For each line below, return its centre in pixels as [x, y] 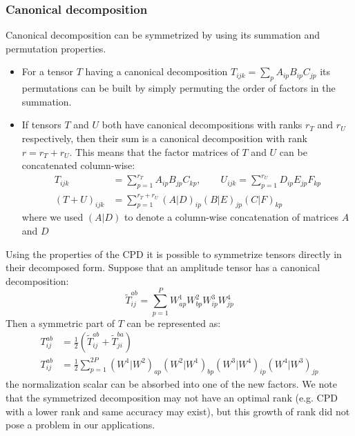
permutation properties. [56, 48]
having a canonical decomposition [156, 71]
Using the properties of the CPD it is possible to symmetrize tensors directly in [174, 254]
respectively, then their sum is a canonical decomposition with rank [164, 138]
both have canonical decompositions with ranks [202, 125]
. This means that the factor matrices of [154, 151]
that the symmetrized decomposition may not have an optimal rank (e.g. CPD [172, 398]
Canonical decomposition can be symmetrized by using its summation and [163, 35]
